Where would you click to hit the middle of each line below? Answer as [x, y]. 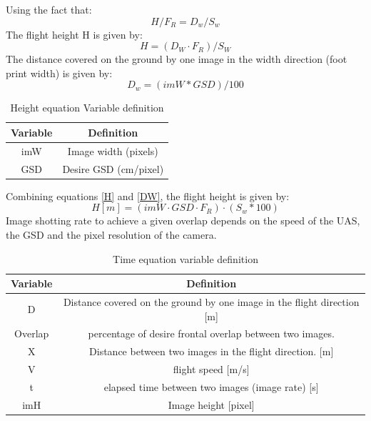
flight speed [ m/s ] [211, 369]
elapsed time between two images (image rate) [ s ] [211, 386]
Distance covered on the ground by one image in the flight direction [211, 301]
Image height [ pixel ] [211, 404]
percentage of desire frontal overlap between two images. [211, 333]
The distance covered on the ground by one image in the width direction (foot [177, 59]
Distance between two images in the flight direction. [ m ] [212, 351]
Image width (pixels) [113, 150]
